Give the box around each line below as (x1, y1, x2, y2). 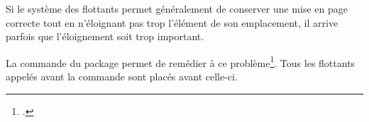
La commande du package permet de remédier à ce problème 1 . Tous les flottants (6, 53, 356, 70)
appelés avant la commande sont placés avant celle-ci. (6, 69, 238, 84)
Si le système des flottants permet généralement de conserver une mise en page (6, 1, 348, 16)
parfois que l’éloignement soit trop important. (6, 29, 204, 44)
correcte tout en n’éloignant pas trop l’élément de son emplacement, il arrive (6, 15, 338, 30)
